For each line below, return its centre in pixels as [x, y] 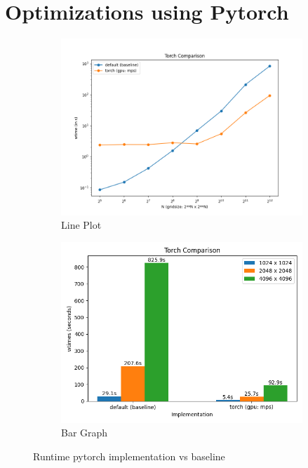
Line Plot [81, 225]
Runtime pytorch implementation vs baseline [129, 456]
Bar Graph [85, 433]
